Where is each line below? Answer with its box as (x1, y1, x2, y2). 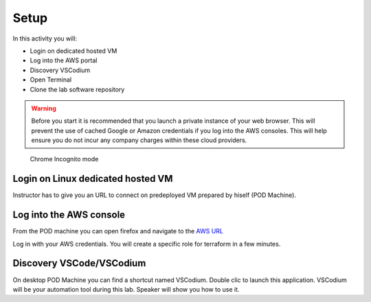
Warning (31, 104, 56, 113)
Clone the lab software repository (30, 85, 125, 93)
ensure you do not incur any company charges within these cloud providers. (31, 136, 247, 144)
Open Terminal (30, 75, 72, 84)
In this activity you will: (12, 34, 78, 43)
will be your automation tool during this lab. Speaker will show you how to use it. (12, 285, 240, 293)
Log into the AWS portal (30, 56, 98, 65)
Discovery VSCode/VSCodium (12, 257, 146, 269)
